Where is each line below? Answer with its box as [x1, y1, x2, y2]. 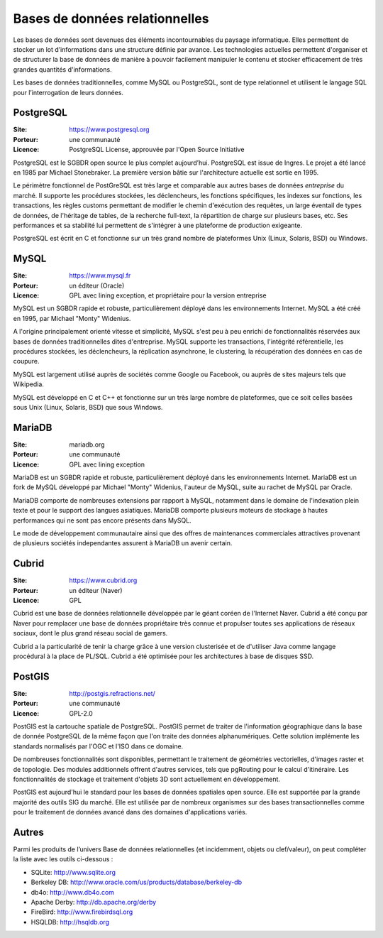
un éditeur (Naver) [69, 586, 123, 594]
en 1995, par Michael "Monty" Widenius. [13, 314, 131, 322]
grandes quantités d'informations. [13, 65, 113, 74]
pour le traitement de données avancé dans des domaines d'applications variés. [13, 808, 248, 817]
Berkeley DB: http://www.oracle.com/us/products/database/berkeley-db [30, 878, 243, 887]
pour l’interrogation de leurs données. [13, 88, 124, 97]
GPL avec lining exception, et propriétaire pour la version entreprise [69, 291, 267, 300]
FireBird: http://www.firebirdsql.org [30, 907, 133, 916]
